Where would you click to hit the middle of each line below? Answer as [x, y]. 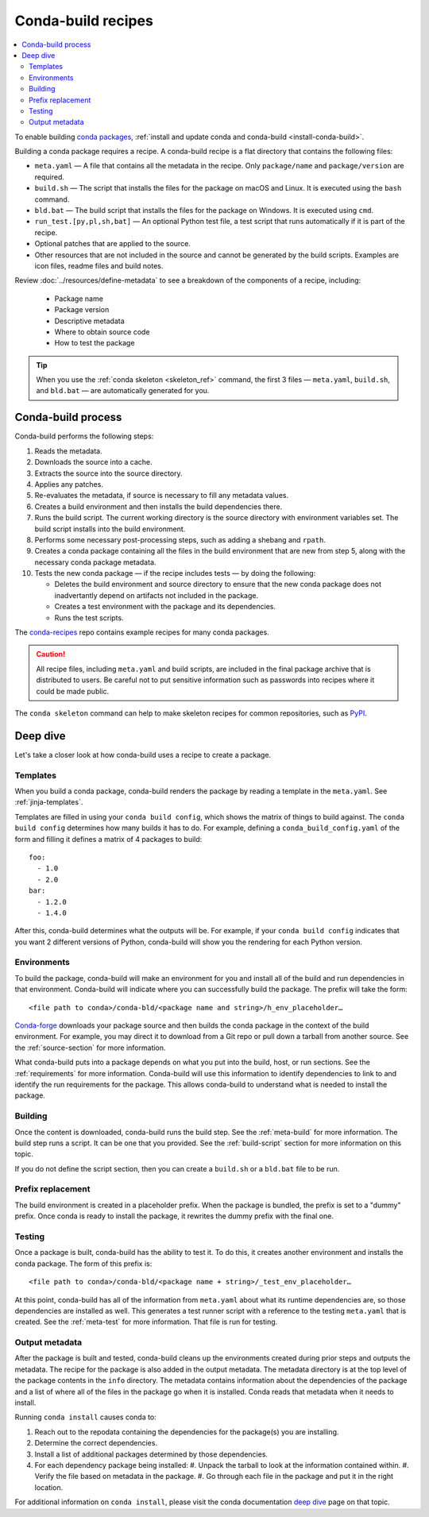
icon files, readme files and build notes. [99, 265]
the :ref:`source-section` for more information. [90, 1048]
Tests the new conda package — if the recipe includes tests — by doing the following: [175, 573]
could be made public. [73, 691]
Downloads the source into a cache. [93, 462]
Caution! [51, 654]
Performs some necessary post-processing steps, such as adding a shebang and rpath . [180, 539]
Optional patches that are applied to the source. [112, 244]
